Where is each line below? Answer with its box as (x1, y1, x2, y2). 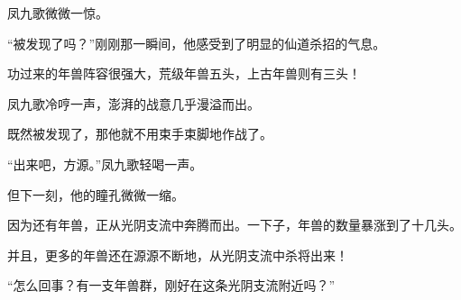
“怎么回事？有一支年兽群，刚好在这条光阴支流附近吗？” (7, 276, 336, 295)
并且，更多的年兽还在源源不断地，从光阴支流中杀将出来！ (7, 245, 348, 264)
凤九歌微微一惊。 (7, 4, 108, 22)
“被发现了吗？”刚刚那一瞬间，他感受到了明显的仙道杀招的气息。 (7, 33, 386, 52)
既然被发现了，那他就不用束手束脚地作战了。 (7, 124, 272, 143)
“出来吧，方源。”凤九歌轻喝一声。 (7, 154, 203, 173)
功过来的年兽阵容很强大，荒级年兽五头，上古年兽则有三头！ (7, 64, 361, 83)
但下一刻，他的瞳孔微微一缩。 (7, 185, 184, 204)
